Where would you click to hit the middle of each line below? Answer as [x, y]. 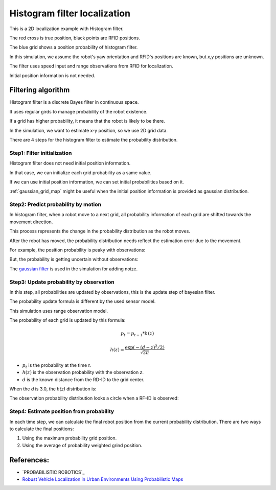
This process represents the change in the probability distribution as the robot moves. [100, 231]
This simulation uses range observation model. [59, 311]
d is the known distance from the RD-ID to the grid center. [83, 379]
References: [29, 460]
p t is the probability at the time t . [57, 366]
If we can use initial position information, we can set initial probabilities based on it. [97, 182]
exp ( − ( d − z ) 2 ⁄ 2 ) [145, 347]
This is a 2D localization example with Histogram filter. [66, 29]
